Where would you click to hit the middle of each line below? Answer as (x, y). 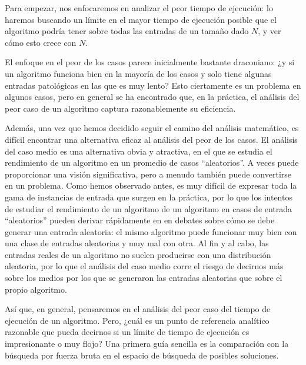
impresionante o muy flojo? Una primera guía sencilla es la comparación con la (147, 344)
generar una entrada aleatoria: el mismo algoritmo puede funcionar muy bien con (151, 231)
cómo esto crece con (41, 42)
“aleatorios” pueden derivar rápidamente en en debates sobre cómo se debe (140, 220)
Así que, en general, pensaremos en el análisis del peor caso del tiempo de (138, 309)
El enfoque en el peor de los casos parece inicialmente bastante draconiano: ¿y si (150, 62)
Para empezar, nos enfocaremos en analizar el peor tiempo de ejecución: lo (139, 8)
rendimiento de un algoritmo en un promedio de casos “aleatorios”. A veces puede (152, 163)
